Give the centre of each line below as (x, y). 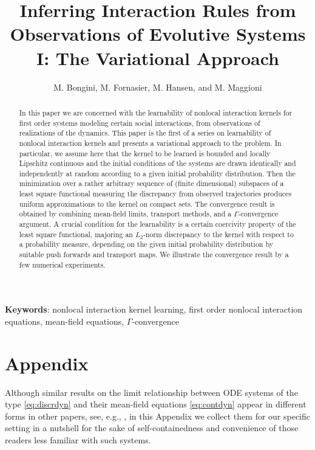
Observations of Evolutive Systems (158, 34)
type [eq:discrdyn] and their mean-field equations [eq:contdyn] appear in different (156, 404)
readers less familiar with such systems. (78, 440)
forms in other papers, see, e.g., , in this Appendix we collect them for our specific (158, 416)
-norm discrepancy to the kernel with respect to (218, 234)
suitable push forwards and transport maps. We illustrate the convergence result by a (154, 254)
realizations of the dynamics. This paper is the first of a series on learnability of (145, 133)
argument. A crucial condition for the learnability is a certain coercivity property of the (157, 224)
